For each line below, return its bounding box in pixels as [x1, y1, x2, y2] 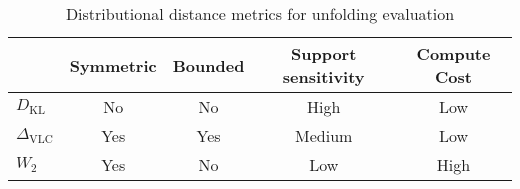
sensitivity [282, 65, 365, 88]
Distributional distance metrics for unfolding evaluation [65, 2, 455, 25]
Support [291, 42, 357, 65]
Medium [295, 124, 353, 147]
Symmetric [69, 53, 157, 77]
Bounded [172, 53, 245, 77]
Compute [416, 42, 491, 65]
